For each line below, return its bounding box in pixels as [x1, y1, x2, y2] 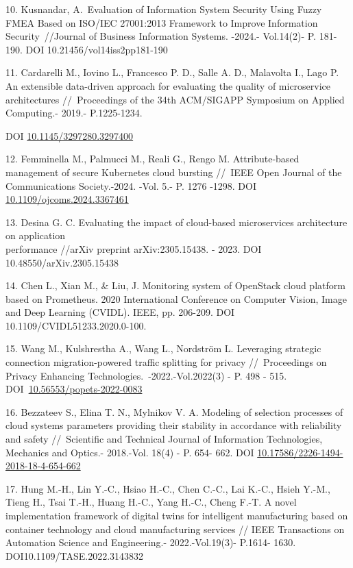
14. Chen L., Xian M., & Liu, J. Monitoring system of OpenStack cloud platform [5, 278, 345, 293]
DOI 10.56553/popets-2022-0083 [5, 382, 143, 396]
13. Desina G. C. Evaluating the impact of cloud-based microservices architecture [5, 214, 348, 229]
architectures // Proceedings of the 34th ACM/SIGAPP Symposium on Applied [5, 92, 345, 106]
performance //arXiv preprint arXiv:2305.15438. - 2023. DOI [5, 241, 262, 256]
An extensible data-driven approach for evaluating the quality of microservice [5, 78, 331, 92]
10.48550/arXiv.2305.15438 [5, 255, 119, 269]
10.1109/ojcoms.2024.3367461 [5, 192, 129, 206]
